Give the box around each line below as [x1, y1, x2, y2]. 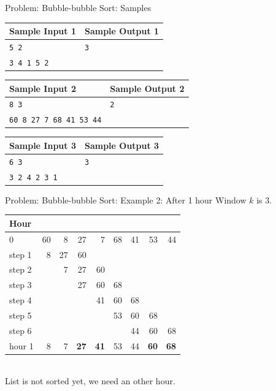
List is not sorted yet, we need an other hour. [5, 374, 175, 387]
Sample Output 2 [110, 82, 185, 94]
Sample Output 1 [84, 25, 159, 37]
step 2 [9, 263, 32, 276]
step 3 [9, 278, 32, 291]
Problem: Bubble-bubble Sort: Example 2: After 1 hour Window [5, 193, 247, 206]
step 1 [9, 248, 32, 260]
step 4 [9, 294, 32, 306]
